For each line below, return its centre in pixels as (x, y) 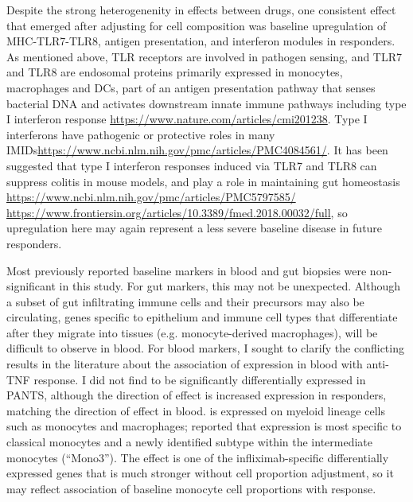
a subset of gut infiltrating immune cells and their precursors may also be (185, 301)
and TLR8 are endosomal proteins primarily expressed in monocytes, (175, 72)
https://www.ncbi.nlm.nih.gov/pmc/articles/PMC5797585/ (151, 197)
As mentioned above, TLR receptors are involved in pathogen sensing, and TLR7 (205, 56)
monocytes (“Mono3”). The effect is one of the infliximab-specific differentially (198, 457)
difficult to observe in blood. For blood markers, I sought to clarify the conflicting (205, 348)
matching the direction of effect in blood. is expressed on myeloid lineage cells (196, 410)
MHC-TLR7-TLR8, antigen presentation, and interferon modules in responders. (201, 41)
